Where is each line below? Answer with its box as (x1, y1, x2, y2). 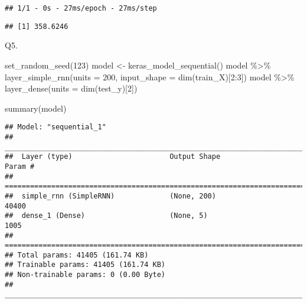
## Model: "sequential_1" (5, 123, 106, 132)
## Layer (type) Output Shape (5, 152, 221, 161)
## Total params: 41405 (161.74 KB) (5, 250, 149, 259)
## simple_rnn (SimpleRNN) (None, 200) (5, 191, 216, 200)
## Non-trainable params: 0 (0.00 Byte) (5, 271, 166, 279)
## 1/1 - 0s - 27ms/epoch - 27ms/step (5, 4, 157, 12)
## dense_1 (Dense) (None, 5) (5, 211, 208, 220)
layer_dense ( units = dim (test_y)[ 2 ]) (5, 82, 138, 95)
